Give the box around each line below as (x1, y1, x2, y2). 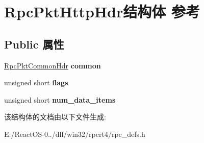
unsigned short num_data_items (4, 94, 116, 105)
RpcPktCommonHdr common (4, 60, 101, 70)
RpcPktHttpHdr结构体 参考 (4, 1, 200, 22)
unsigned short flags (4, 77, 68, 88)
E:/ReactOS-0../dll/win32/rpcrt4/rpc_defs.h (4, 128, 145, 139)
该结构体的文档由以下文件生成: (4, 111, 106, 122)
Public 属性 (4, 36, 64, 52)
